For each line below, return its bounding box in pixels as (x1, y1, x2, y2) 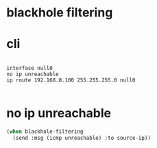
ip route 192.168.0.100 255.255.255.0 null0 (6, 77, 136, 84)
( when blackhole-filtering (6, 128, 84, 135)
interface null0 (6, 65, 53, 72)
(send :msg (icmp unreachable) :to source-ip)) (12, 134, 152, 141)
